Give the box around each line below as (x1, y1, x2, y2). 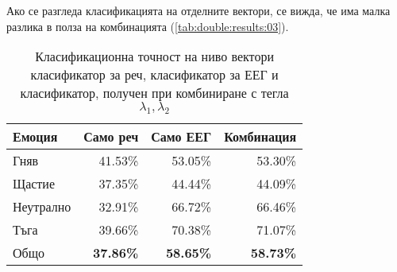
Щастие (13, 174, 55, 193)
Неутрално (13, 197, 71, 216)
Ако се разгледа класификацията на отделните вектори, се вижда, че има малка (6, 2, 391, 18)
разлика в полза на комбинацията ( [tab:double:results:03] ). (6, 17, 289, 34)
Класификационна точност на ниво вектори (35, 47, 274, 66)
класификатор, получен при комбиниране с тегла (20, 84, 289, 103)
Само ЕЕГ (151, 127, 212, 146)
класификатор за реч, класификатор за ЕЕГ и (30, 65, 279, 84)
